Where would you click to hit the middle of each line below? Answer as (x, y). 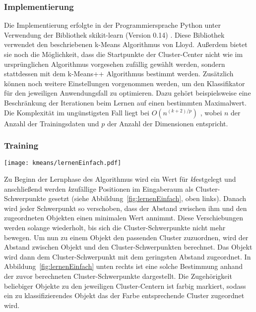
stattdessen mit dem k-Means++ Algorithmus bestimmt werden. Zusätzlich (119, 74)
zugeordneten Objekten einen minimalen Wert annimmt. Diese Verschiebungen (124, 218)
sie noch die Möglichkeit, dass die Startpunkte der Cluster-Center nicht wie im (124, 54)
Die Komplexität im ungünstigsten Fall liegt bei (77, 112)
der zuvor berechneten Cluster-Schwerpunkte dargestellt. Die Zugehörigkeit (118, 276)
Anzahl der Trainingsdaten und (52, 123)
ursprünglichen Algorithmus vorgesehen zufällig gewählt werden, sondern (115, 64)
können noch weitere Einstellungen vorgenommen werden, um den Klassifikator (125, 83)
